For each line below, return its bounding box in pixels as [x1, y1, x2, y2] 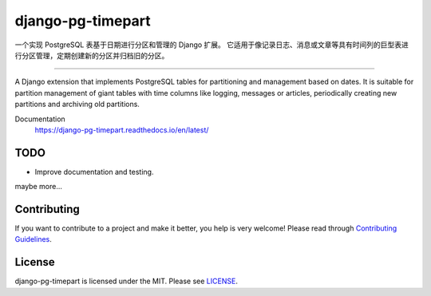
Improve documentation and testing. [34, 167, 154, 176]
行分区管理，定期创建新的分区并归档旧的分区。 [14, 50, 169, 60]
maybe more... [14, 182, 63, 191]
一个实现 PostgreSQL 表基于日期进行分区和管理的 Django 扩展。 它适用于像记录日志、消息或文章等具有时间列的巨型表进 [14, 40, 409, 49]
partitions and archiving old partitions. [14, 100, 140, 109]
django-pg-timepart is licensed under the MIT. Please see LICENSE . [14, 276, 239, 286]
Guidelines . [14, 235, 52, 244]
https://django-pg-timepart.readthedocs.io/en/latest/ [34, 124, 209, 135]
